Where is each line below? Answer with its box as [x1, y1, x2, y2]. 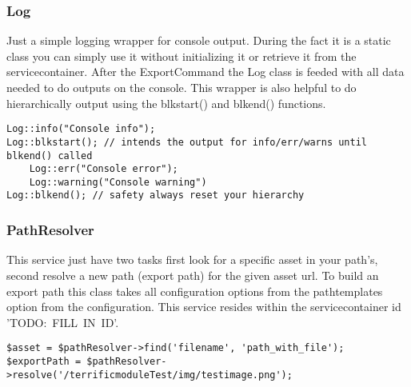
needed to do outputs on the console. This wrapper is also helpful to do [6, 79, 357, 95]
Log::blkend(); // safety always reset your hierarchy [6, 190, 305, 201]
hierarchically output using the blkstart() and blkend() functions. [6, 94, 326, 111]
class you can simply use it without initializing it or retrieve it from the [6, 47, 357, 64]
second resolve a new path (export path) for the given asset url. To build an [6, 266, 379, 283]
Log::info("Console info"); [6, 123, 156, 135]
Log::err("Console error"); [29, 163, 178, 175]
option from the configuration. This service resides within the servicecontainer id [6, 298, 401, 315]
